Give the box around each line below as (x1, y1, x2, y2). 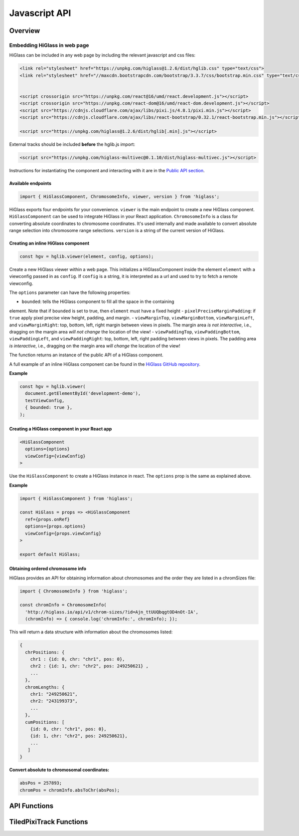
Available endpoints (9, 180, 52, 186)
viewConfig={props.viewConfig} (25, 531, 102, 536)
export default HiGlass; (19, 552, 81, 557)
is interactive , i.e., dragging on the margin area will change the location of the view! (9, 342, 180, 349)
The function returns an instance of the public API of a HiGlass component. (9, 352, 164, 358)
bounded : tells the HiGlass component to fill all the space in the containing (21, 298, 174, 304)
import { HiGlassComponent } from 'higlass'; (19, 496, 133, 501)
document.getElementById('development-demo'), (25, 391, 141, 396)
